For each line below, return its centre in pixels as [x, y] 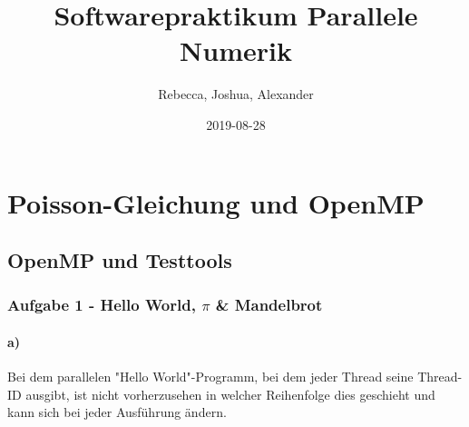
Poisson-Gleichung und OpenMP [216, 202]
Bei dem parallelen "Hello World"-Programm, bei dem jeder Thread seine [210, 377]
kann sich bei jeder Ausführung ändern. [117, 412]
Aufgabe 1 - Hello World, [102, 305]
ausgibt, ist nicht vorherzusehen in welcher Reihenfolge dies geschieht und [230, 394]
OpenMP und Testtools [120, 260]
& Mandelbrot [269, 305]
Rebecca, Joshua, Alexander [236, 94]
